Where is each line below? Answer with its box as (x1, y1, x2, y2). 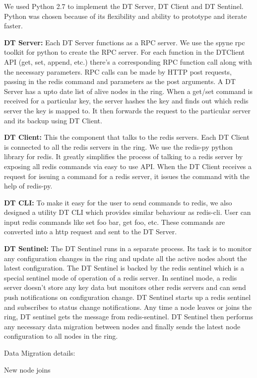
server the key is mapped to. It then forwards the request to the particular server (4, 105, 251, 115)
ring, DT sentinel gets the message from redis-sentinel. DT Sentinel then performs (4, 311, 253, 322)
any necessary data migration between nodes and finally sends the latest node (4, 321, 241, 331)
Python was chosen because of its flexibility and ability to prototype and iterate (4, 10, 247, 21)
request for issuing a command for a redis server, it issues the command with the (4, 171, 250, 181)
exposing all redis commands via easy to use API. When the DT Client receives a (4, 161, 252, 171)
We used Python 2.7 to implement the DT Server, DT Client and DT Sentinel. (4, 1, 244, 11)
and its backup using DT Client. (4, 115, 102, 125)
